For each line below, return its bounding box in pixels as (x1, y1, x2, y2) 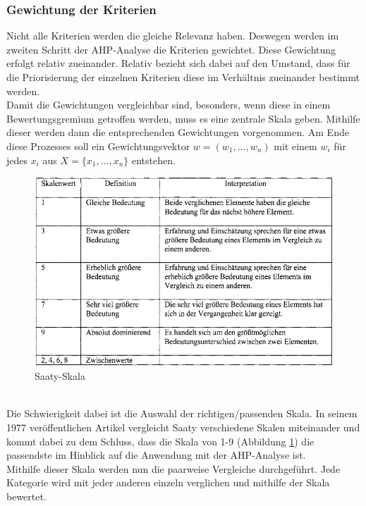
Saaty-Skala (35, 369, 85, 383)
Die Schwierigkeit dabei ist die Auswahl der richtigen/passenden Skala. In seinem (6, 406, 358, 421)
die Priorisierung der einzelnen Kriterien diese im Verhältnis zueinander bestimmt (6, 70, 360, 84)
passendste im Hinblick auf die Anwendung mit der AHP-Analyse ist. (6, 448, 306, 462)
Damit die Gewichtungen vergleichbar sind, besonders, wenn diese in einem (6, 97, 331, 112)
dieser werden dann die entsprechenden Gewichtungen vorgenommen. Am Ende (6, 125, 349, 140)
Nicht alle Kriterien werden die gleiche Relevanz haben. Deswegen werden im (6, 28, 339, 43)
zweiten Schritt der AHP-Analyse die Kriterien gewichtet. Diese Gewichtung (6, 42, 336, 56)
